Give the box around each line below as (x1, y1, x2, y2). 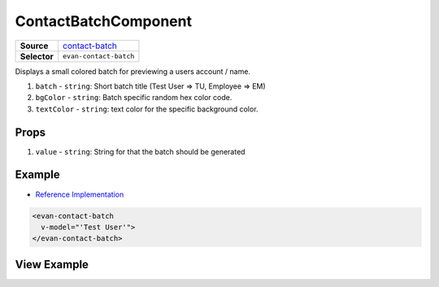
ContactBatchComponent (15, 12, 193, 30)
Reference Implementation (35, 189, 124, 199)
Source (20, 40, 49, 51)
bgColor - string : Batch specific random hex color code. (35, 93, 233, 102)
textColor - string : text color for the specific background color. (35, 104, 259, 114)
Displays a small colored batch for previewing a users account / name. (15, 66, 251, 76)
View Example (15, 257, 89, 272)
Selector (20, 50, 54, 62)
